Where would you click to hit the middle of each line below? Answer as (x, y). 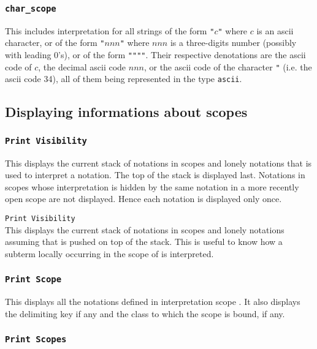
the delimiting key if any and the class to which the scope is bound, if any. (145, 313)
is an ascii (275, 30)
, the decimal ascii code (82, 66)
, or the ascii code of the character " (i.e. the (228, 66)
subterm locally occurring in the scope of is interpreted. (109, 253)
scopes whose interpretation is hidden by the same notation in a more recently (152, 186)
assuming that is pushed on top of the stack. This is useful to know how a (144, 242)
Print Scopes (36, 340)
